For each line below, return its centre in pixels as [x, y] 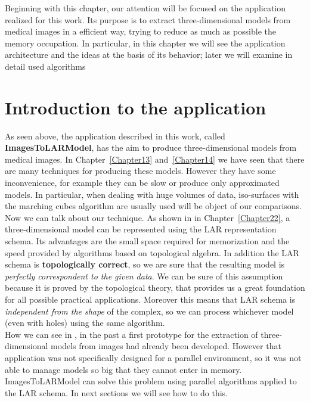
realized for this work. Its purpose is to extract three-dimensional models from [148, 19]
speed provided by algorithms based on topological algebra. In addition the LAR [152, 252]
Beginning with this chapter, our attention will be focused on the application [145, 8]
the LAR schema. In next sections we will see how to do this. [117, 392]
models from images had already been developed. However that [166, 346]
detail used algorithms [45, 66]
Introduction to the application [136, 107]
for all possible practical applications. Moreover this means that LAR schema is [150, 299]
